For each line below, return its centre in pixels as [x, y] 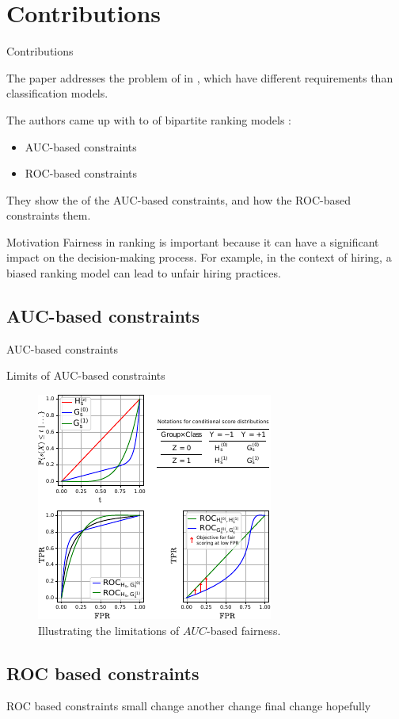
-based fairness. [244, 630]
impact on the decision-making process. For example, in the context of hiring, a [199, 257]
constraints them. [49, 215]
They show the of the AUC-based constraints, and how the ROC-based [179, 199]
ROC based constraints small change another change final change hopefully [189, 706]
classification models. [57, 93]
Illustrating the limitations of [109, 630]
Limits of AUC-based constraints [86, 375]
